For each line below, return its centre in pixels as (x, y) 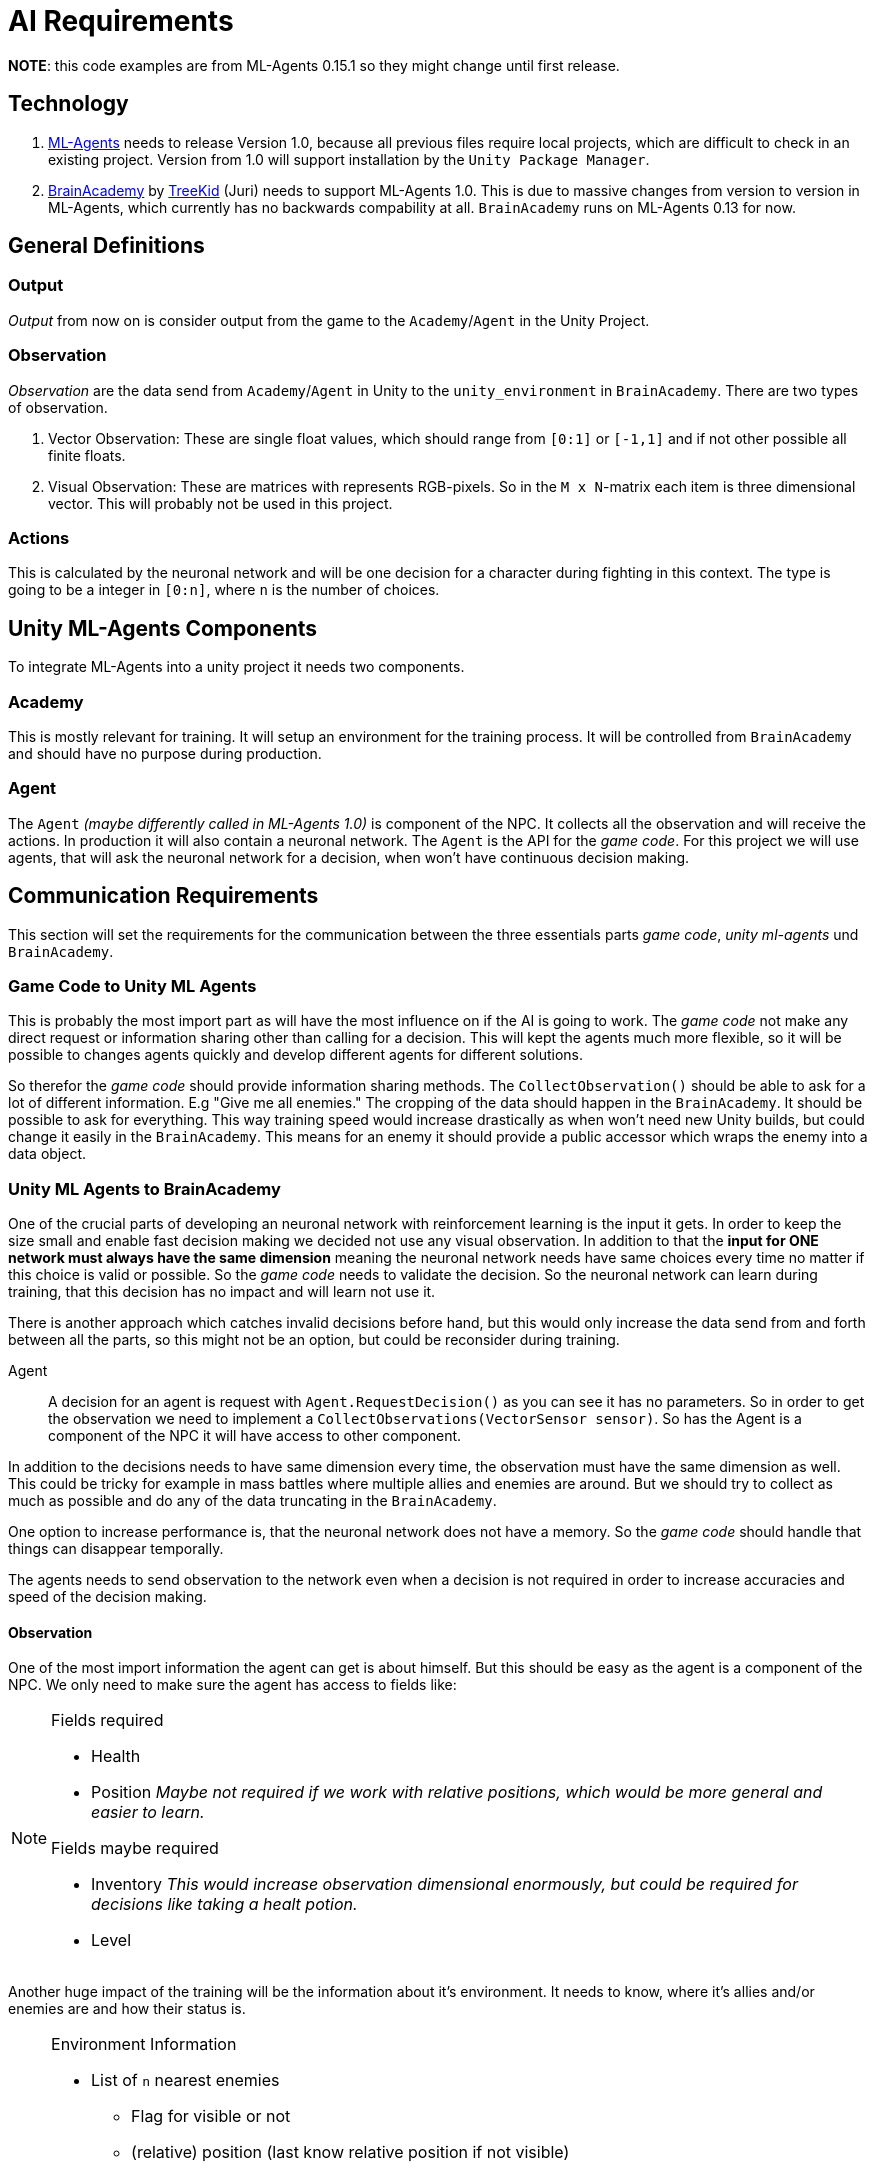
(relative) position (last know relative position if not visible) (350, 2152)
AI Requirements (121, 21)
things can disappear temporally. (116, 1548)
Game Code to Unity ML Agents (132, 985)
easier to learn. (148, 1812)
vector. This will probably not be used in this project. (220, 503)
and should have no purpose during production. (165, 753)
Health (116, 1756)
